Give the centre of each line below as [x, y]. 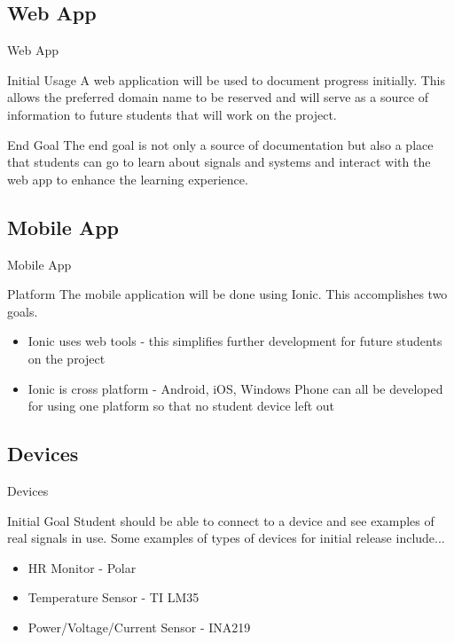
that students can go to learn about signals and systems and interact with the [219, 162]
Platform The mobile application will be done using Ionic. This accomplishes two [227, 294]
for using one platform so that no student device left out [181, 406]
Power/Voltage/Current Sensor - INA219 [139, 627]
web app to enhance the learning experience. [128, 179]
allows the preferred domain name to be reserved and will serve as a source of [218, 97]
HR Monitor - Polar [82, 567]
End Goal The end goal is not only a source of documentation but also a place [220, 144]
